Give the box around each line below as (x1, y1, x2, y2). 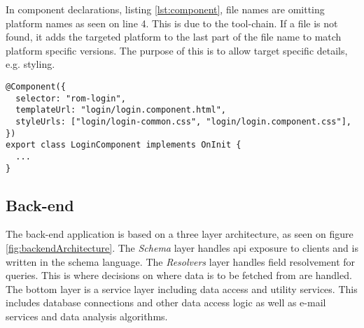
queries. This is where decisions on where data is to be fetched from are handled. (6, 268, 352, 283)
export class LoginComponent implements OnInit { (6, 140, 241, 150)
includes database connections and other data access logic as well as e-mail (6, 295, 326, 310)
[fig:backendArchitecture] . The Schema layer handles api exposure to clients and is (6, 241, 358, 255)
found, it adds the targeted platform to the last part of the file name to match (6, 29, 342, 44)
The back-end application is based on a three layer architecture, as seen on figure (6, 227, 353, 241)
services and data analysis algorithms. (6, 308, 168, 323)
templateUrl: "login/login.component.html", (15, 105, 226, 115)
